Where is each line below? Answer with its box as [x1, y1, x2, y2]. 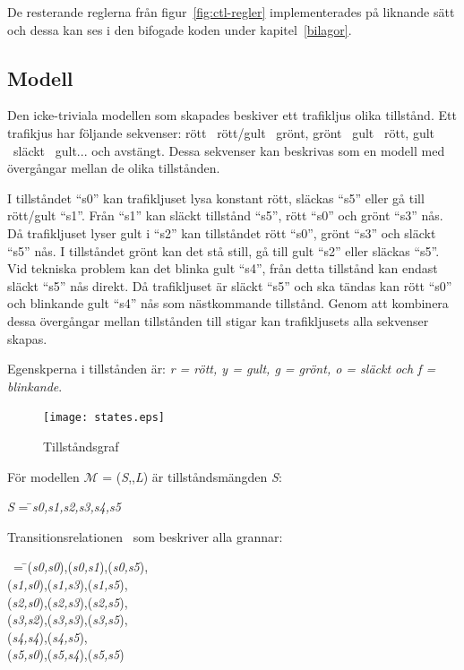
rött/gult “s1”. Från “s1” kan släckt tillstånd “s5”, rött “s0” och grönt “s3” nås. [7, 206, 443, 225]
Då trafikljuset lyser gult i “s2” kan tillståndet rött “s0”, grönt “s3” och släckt [7, 223, 436, 242]
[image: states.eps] [43, 411, 166, 425]
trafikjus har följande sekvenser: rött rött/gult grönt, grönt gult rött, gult [7, 123, 435, 142]
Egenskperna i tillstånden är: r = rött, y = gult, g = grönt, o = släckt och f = [7, 359, 436, 378]
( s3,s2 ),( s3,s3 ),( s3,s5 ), [7, 610, 128, 629]
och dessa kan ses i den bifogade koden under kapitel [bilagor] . [7, 20, 352, 39]
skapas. [7, 329, 47, 348]
